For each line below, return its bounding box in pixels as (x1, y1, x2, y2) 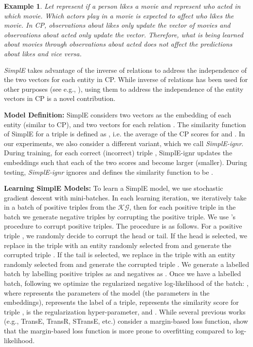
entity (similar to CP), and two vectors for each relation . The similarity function (4, 119, 246, 129)
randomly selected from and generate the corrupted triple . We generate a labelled (4, 259, 249, 269)
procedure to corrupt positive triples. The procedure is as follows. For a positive (4, 221, 242, 231)
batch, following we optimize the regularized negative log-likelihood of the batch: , (4, 278, 249, 288)
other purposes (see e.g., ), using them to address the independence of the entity (4, 83, 244, 94)
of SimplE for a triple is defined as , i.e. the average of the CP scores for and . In (4, 129, 245, 139)
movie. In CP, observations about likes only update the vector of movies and (4, 20, 231, 30)
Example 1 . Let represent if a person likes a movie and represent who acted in (4, 1, 241, 11)
